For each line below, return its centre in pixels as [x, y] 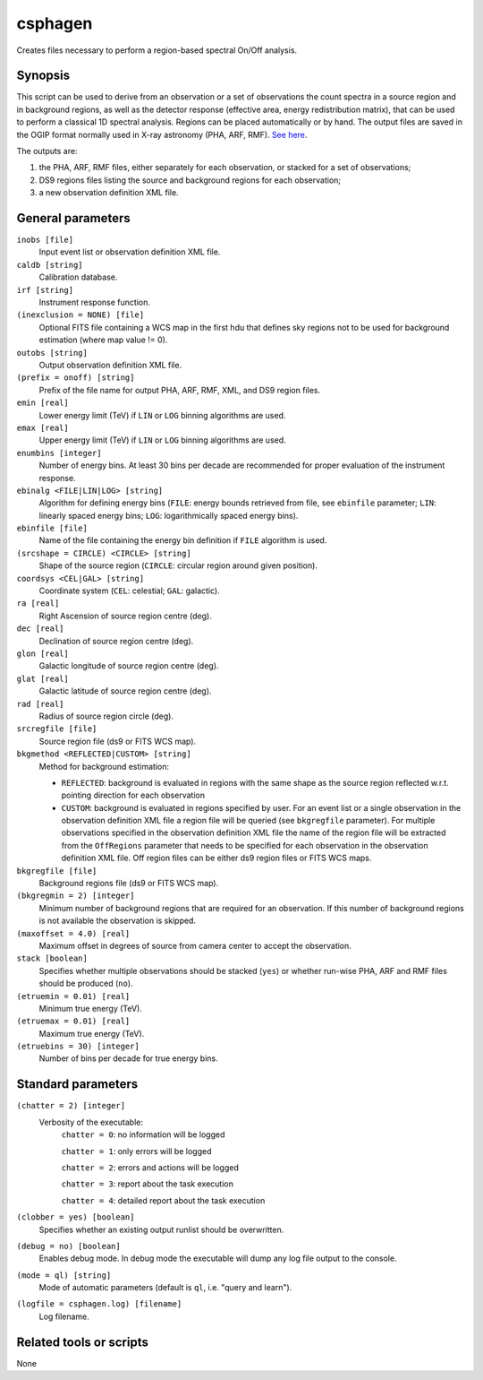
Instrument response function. [95, 302]
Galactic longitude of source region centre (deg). [129, 666]
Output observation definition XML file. [110, 365]
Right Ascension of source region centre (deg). [125, 616]
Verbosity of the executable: [91, 1122]
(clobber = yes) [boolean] [76, 1217]
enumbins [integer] [59, 453]
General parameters [74, 218]
